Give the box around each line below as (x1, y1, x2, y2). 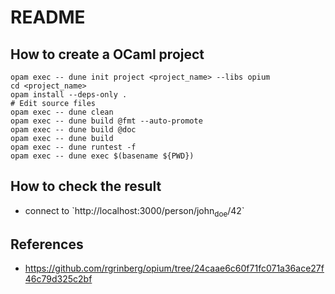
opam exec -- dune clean (10, 107, 114, 117)
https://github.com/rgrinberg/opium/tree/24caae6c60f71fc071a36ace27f (24, 262, 325, 275)
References (10, 236, 84, 253)
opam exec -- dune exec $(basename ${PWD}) (10, 151, 195, 161)
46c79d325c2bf (24, 273, 93, 285)
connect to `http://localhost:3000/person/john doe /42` (24, 204, 245, 219)
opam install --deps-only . (10, 90, 128, 100)
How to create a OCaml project (10, 46, 205, 63)
